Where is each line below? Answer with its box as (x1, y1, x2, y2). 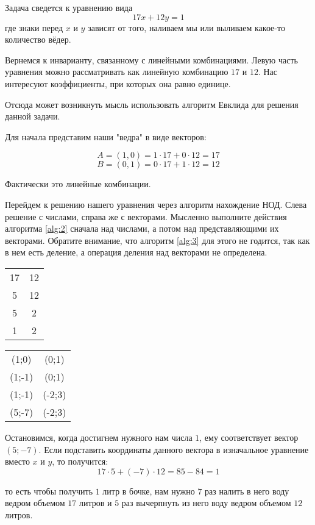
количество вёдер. (5, 33, 71, 46)
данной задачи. (5, 110, 60, 123)
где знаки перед (5, 21, 63, 34)
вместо (5, 455, 30, 468)
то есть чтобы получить (5, 484, 93, 497)
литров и (79, 496, 112, 509)
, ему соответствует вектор (199, 430, 299, 443)
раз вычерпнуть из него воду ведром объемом (121, 496, 291, 509)
